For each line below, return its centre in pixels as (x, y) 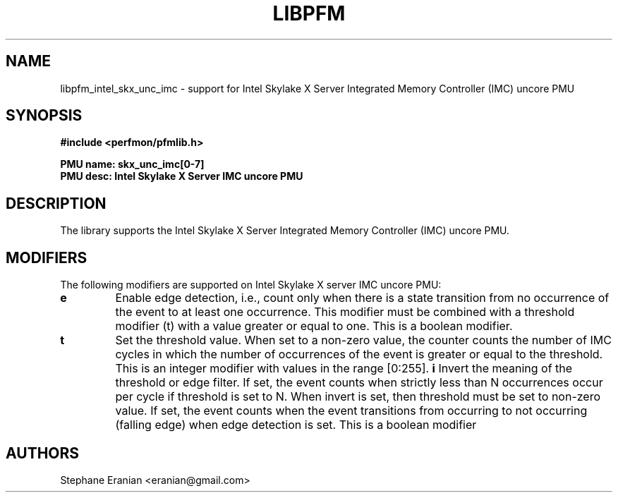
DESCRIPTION (56, 203)
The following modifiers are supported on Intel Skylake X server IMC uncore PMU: (251, 285)
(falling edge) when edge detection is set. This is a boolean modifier (296, 425)
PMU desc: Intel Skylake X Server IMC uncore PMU (182, 176)
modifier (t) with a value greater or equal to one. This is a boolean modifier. (314, 326)
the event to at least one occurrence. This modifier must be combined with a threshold (345, 312)
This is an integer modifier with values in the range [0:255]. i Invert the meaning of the (344, 369)
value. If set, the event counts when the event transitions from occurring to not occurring (351, 411)
